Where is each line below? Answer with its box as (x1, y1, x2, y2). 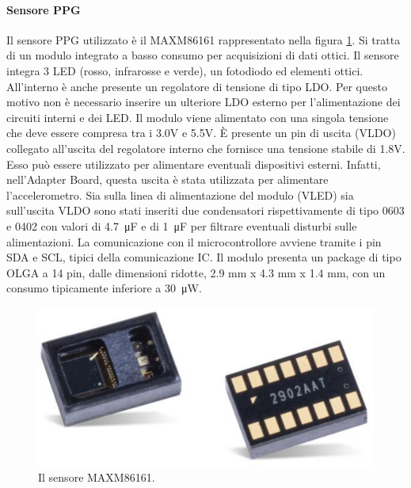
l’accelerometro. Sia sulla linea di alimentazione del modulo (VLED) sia (6, 186, 354, 203)
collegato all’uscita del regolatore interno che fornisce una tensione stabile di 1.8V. (6, 139, 405, 156)
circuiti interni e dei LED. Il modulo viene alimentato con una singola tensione (6, 109, 389, 125)
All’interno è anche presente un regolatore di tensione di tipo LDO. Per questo (6, 78, 387, 94)
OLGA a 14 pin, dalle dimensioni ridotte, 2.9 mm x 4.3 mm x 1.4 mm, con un (6, 264, 386, 280)
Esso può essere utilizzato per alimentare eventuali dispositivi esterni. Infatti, (6, 155, 381, 172)
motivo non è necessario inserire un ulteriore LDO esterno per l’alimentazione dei (6, 93, 401, 110)
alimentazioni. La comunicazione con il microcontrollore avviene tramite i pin (6, 233, 382, 250)
